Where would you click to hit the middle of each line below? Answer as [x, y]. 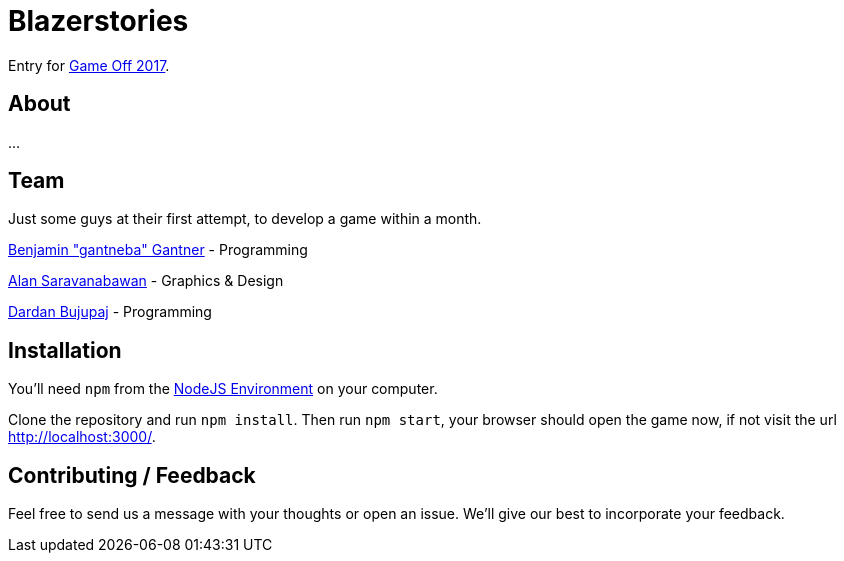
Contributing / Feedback [132, 475]
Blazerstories [98, 21]
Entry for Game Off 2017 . [89, 65]
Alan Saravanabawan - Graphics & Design [146, 281]
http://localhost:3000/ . [82, 437]
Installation [65, 350]
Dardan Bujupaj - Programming [110, 312]
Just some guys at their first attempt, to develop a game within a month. [245, 219]
